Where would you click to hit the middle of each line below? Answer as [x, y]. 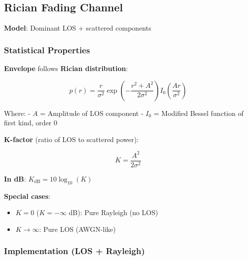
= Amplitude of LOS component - [92, 113]
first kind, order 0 [31, 123]
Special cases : [27, 196]
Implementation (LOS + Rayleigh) [74, 251]
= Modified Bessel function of [198, 113]
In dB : [15, 178]
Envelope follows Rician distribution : [66, 68]
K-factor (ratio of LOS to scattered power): [71, 139]
